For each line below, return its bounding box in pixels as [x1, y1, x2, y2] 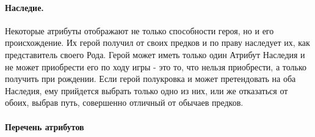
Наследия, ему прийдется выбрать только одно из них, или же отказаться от [5, 84, 288, 97]
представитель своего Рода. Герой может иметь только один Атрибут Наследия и [5, 48, 305, 61]
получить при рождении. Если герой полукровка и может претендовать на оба [5, 72, 296, 85]
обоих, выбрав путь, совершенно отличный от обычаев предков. [5, 96, 244, 109]
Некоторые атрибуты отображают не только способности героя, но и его [5, 24, 274, 37]
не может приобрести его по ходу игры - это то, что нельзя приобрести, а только [5, 60, 306, 73]
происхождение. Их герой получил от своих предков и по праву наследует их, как [5, 36, 310, 49]
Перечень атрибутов [5, 120, 84, 133]
